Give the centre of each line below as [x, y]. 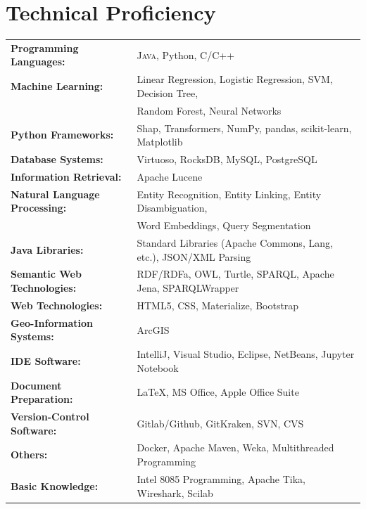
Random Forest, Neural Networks [209, 110]
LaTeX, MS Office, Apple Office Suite [218, 392]
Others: [29, 455]
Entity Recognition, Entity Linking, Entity [229, 194]
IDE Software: [46, 360]
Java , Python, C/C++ [186, 54]
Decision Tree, [168, 92]
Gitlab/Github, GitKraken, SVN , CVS [220, 423]
